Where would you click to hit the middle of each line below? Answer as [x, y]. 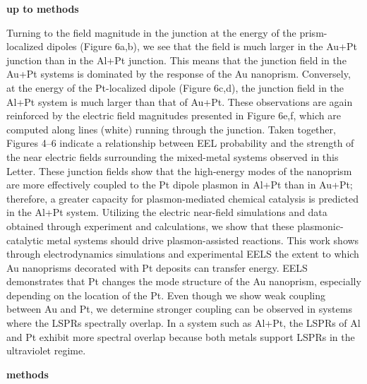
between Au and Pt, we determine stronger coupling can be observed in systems [179, 309]
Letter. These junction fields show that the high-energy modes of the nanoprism [179, 170]
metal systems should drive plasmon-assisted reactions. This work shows [203, 240]
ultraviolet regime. [46, 350]
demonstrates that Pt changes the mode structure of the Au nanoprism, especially [184, 281]
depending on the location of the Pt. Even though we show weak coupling [166, 295]
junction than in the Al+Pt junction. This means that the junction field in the [176, 60]
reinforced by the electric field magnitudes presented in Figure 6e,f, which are [174, 115]
